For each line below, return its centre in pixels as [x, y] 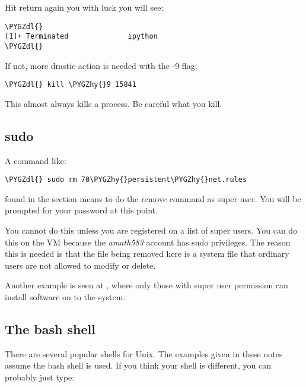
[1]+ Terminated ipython [81, 37]
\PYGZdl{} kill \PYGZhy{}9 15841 [71, 85]
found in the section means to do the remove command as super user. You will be [153, 198]
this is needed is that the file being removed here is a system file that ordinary [147, 254]
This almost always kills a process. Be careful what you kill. [114, 103]
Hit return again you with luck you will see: [84, 7]
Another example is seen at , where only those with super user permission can [146, 285]
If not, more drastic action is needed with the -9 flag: [101, 65]
